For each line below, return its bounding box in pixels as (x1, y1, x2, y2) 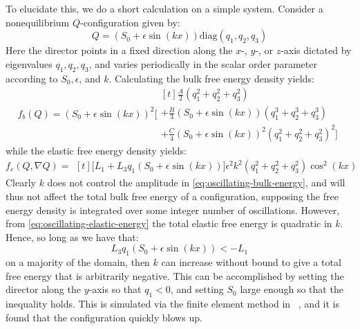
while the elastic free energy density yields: (6, 143, 187, 157)
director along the (6, 282, 81, 296)
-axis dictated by (281, 43, 352, 57)
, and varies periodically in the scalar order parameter (88, 56, 317, 71)
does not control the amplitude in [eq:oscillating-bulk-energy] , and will (47, 175, 345, 190)
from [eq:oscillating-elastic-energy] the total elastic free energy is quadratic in (6, 216, 332, 231)
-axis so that (88, 282, 142, 296)
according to (6, 71, 58, 85)
